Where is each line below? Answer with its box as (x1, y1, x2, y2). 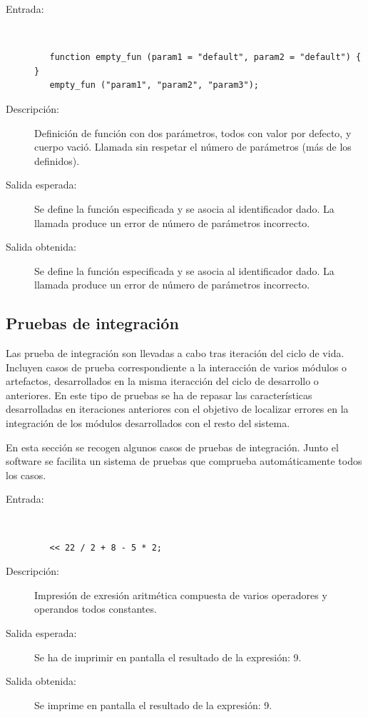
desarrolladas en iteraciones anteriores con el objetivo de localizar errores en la (6, 401, 349, 416)
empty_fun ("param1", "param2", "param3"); (49, 80, 259, 91)
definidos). (34, 153, 80, 168)
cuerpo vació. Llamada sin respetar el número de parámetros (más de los (34, 139, 352, 154)
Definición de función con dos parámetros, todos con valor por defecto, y (34, 125, 352, 140)
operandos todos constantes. (34, 601, 157, 616)
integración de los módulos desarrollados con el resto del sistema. (6, 416, 290, 431)
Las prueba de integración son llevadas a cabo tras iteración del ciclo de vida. (6, 346, 344, 361)
